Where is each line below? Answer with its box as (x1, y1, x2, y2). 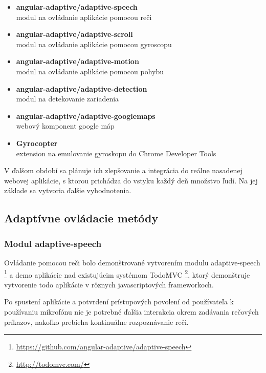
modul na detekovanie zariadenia (16, 93, 119, 104)
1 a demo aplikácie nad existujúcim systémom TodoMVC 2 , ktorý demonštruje (4, 267, 250, 280)
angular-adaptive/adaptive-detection (16, 83, 147, 94)
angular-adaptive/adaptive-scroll (16, 29, 133, 39)
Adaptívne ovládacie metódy (4, 210, 159, 226)
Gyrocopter (16, 137, 58, 148)
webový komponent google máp (16, 120, 115, 131)
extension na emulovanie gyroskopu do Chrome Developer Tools (16, 148, 216, 158)
